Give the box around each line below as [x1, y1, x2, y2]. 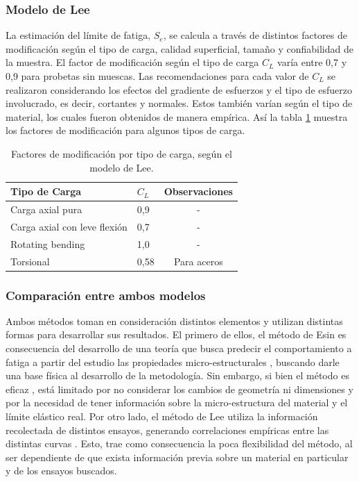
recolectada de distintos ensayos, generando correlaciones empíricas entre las [6, 422, 329, 437]
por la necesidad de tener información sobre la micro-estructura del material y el [6, 395, 348, 410]
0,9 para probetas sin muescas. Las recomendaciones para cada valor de [6, 69, 309, 83]
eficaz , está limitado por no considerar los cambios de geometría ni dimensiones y [6, 381, 353, 396]
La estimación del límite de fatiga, [6, 28, 151, 42]
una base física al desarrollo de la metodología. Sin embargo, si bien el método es [6, 368, 349, 383]
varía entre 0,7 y [277, 55, 347, 69]
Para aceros [173, 254, 223, 268]
